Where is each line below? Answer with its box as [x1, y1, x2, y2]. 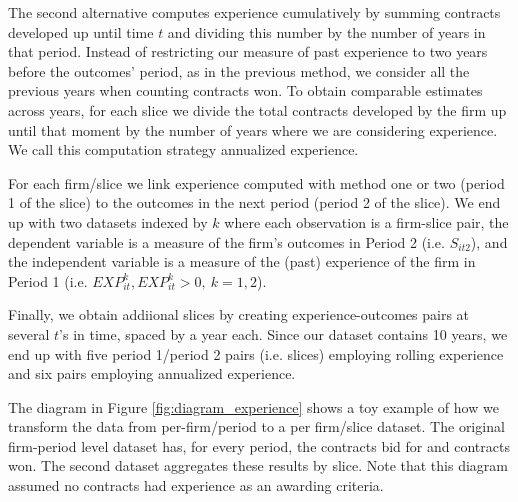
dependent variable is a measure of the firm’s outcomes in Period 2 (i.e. [8, 231, 445, 252]
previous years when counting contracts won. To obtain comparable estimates [8, 80, 483, 101]
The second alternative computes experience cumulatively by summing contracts [8, 2, 501, 22]
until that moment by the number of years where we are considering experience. [8, 119, 498, 140]
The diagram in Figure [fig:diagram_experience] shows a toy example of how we [8, 396, 499, 417]
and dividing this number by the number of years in [167, 21, 486, 42]
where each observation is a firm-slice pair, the [224, 211, 509, 232]
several [8, 323, 50, 344]
